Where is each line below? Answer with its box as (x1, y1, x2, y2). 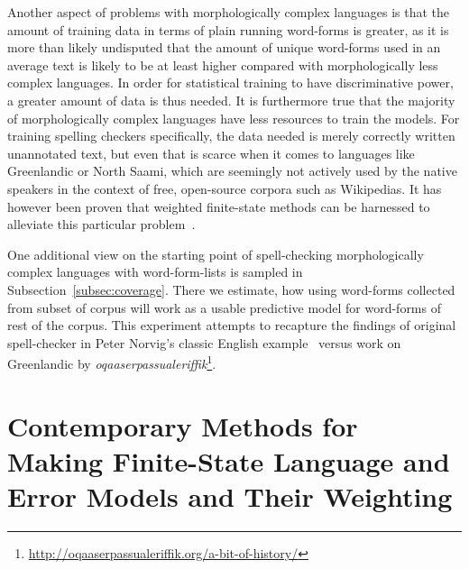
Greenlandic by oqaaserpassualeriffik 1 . (7, 352, 216, 372)
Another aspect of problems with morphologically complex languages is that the (7, 3, 450, 21)
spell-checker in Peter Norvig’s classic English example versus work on (7, 333, 401, 352)
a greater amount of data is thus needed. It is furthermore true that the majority (7, 90, 455, 109)
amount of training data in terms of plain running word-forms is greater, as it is (7, 20, 449, 39)
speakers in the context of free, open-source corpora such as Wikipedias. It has (7, 179, 442, 197)
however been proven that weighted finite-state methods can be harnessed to (7, 197, 430, 216)
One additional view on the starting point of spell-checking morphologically (7, 244, 424, 263)
